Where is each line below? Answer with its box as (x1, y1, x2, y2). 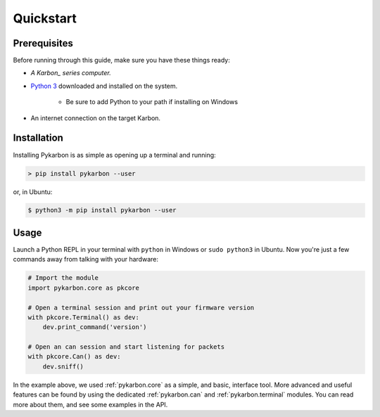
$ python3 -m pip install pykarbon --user (27, 206, 177, 214)
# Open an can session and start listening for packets (27, 343, 225, 351)
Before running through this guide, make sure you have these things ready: (13, 56, 230, 65)
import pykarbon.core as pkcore (27, 283, 140, 292)
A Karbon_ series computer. (30, 69, 112, 77)
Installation (13, 132, 63, 144)
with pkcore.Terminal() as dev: (27, 313, 140, 321)
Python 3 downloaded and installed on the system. (30, 82, 178, 90)
